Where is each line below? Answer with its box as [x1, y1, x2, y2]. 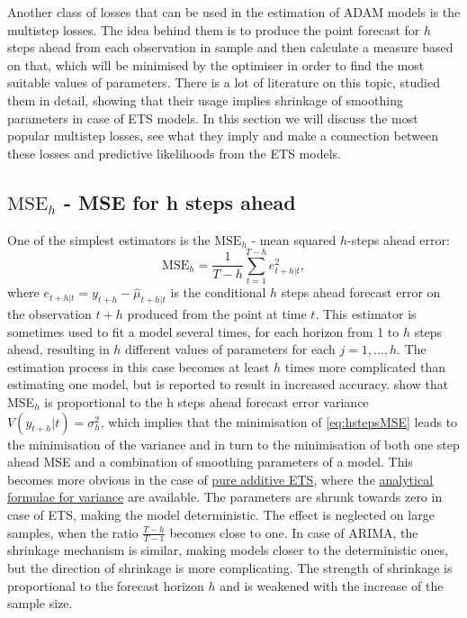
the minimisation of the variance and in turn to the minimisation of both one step [7, 434, 460, 453]
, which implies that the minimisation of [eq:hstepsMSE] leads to [100, 412, 458, 431]
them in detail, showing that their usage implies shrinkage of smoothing [7, 90, 403, 109]
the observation [7, 304, 92, 323]
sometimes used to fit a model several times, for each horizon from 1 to [7, 322, 400, 341]
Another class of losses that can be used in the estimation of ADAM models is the [7, 3, 461, 21]
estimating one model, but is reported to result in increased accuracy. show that [7, 375, 449, 394]
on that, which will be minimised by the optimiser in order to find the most [7, 55, 425, 74]
